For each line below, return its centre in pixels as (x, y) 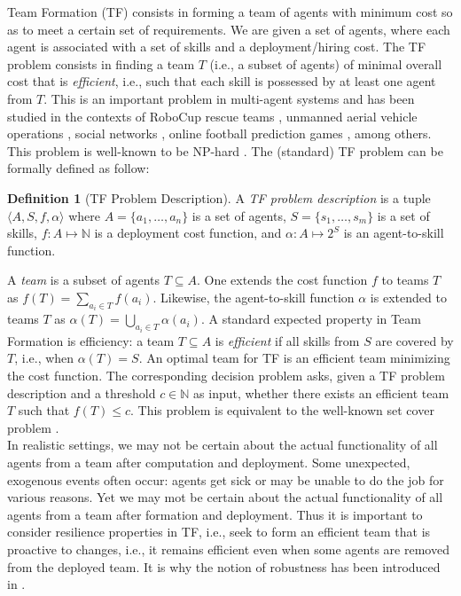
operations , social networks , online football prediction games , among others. (219, 133)
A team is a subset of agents (83, 280)
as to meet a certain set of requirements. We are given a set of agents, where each (229, 29)
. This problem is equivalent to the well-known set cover (282, 410)
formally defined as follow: (78, 168)
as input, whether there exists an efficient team (321, 392)
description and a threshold (82, 392)
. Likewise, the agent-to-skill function (254, 297)
